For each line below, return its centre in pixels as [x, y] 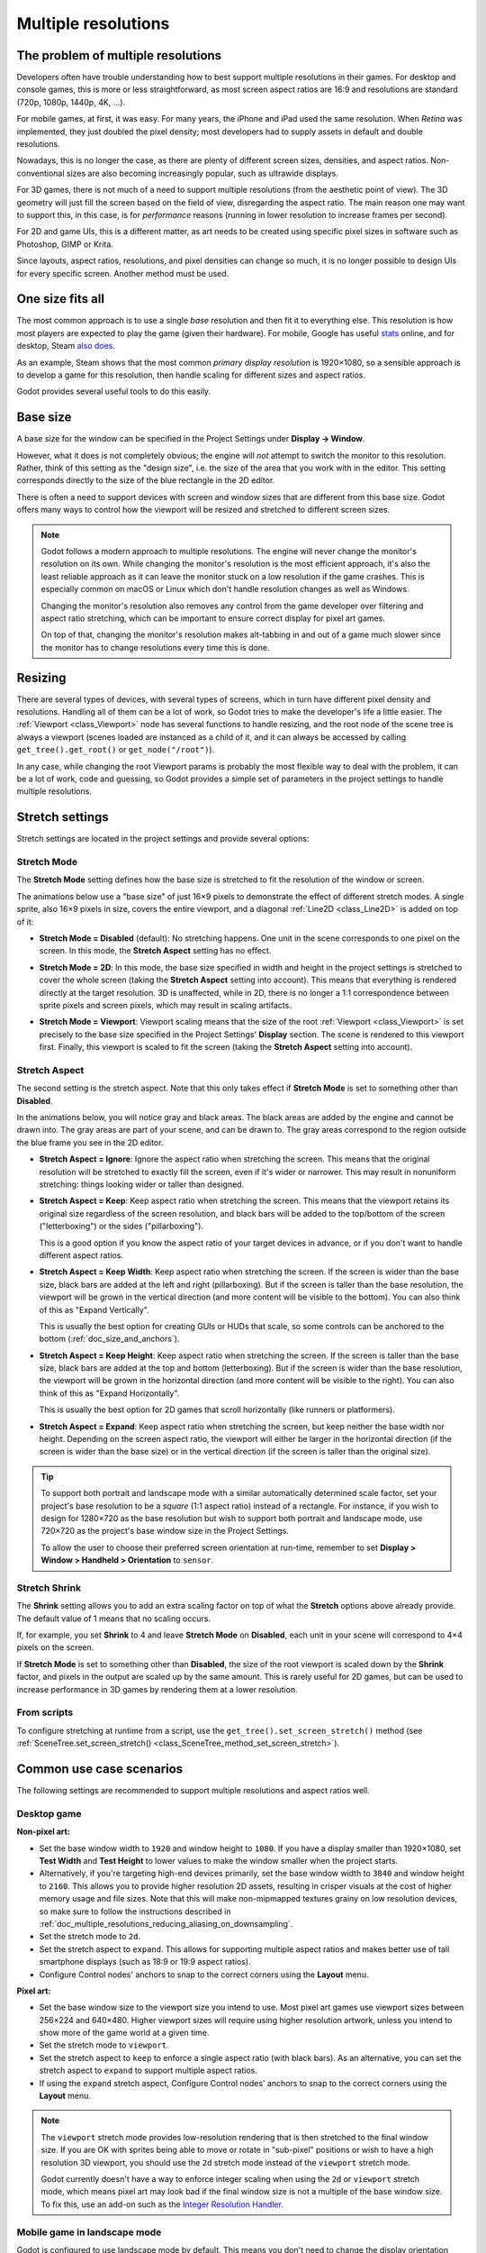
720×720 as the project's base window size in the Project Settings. [165, 1531]
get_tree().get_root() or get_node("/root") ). [116, 750]
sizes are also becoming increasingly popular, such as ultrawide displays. [202, 173]
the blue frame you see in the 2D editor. [90, 1142]
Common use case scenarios [100, 1769]
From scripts [45, 1712]
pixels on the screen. [55, 1647]
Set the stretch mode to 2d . [90, 1937]
